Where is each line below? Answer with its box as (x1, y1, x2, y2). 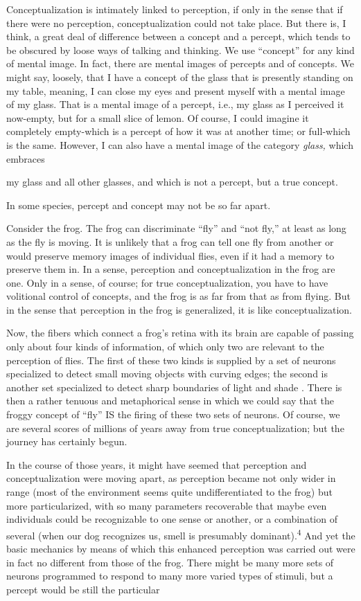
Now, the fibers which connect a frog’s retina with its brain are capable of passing (6, 325, 354, 340)
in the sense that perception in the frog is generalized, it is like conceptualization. (6, 302, 352, 316)
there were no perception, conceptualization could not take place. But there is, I (6, 15, 346, 30)
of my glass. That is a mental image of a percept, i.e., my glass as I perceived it (6, 97, 344, 111)
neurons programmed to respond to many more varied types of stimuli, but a (6, 568, 333, 583)
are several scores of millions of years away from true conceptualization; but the (6, 420, 344, 435)
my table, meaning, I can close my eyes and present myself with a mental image (6, 83, 345, 98)
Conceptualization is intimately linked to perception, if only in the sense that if (6, 2, 343, 16)
